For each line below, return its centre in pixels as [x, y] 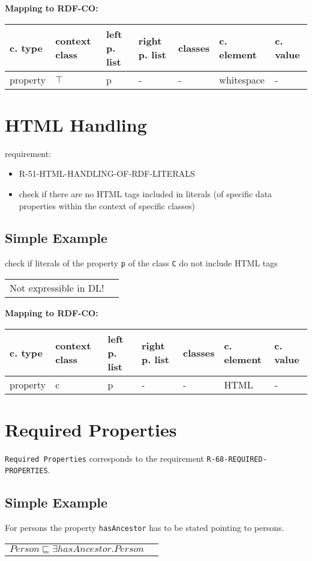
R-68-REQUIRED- [237, 459]
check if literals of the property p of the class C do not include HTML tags [141, 263]
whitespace [242, 79]
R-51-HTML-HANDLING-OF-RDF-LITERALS [107, 173]
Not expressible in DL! [57, 287]
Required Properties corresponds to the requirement [104, 458]
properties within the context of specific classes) [107, 205]
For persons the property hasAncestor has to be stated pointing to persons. [145, 528]
